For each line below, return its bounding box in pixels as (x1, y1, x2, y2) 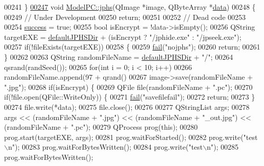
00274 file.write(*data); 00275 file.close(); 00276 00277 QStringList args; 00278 (4, 101, 250, 112)
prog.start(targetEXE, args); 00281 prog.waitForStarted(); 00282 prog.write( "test (4, 131, 258, 142)
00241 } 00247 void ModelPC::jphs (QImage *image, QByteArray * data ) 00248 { (4, 2, 256, 12)
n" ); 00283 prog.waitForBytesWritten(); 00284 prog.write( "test (8, 141, 203, 152)
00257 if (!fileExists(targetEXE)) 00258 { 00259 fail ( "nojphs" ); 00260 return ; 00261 (4, 41, 260, 52)
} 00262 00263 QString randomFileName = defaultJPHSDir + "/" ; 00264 (4, 51, 233, 62)
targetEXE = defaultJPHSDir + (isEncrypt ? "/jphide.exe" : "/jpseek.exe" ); (4, 31, 242, 42)
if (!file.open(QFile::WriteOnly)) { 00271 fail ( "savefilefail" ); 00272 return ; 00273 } (4, 91, 255, 102)
